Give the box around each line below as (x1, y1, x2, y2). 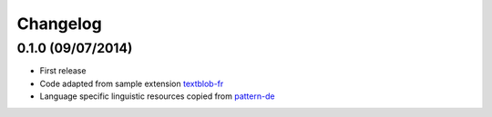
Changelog (16, 14, 102, 34)
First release (39, 65, 87, 76)
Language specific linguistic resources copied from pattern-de (39, 91, 275, 102)
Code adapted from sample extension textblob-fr (39, 78, 224, 89)
